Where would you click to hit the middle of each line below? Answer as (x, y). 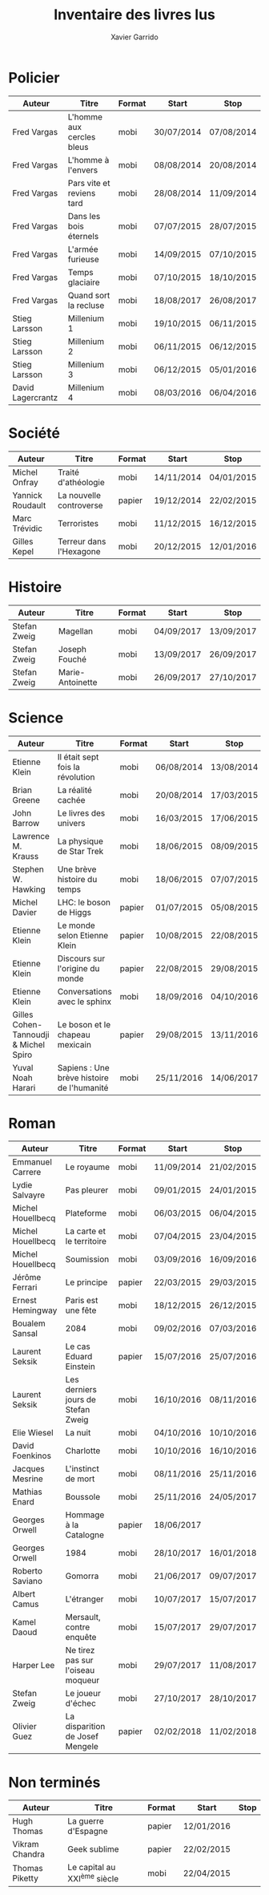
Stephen (28, 869)
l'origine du (78, 968)
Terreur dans (82, 541)
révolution (76, 777)
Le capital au (92, 1868)
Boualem (29, 1323)
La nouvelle (79, 495)
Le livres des (81, 813)
